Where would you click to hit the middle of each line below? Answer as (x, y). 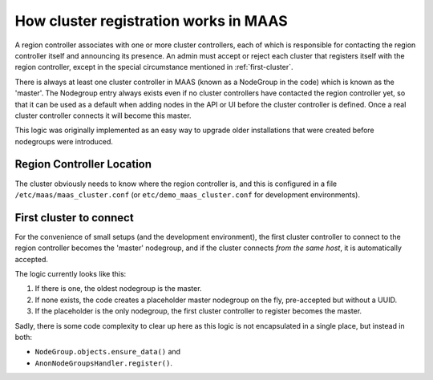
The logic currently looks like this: (71, 274)
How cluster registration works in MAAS (151, 21)
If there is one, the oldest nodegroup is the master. (118, 289)
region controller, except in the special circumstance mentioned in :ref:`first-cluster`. (154, 67)
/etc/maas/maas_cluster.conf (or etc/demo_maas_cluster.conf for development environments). (188, 194)
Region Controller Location (83, 164)
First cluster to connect (74, 218)
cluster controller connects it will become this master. (103, 115)
